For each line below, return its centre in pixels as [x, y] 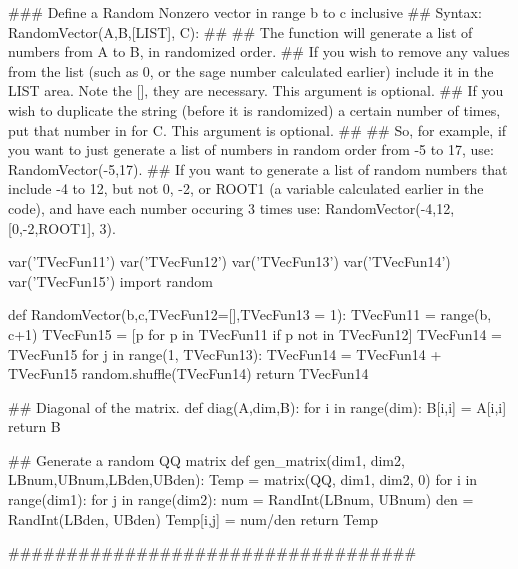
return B [34, 426]
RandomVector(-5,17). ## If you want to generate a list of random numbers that [258, 168]
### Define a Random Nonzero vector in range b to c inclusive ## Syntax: [245, 12]
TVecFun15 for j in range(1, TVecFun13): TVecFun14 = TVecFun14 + [225, 353]
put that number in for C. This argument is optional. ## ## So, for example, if [257, 129]
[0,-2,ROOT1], [51, 227]
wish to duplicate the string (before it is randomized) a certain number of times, [254, 109]
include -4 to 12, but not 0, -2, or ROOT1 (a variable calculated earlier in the [246, 188]
